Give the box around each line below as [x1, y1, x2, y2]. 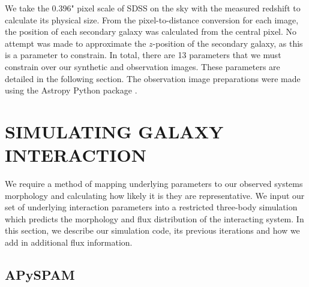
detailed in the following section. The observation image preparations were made [5, 72, 301, 84]
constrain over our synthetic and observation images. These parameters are [5, 60, 280, 72]
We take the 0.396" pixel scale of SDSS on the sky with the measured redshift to [5, 2, 301, 14]
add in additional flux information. [5, 236, 133, 249]
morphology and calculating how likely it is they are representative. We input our [5, 189, 305, 201]
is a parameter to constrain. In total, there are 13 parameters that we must [5, 49, 281, 61]
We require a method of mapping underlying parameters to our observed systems [5, 177, 303, 190]
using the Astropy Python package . [5, 84, 137, 96]
